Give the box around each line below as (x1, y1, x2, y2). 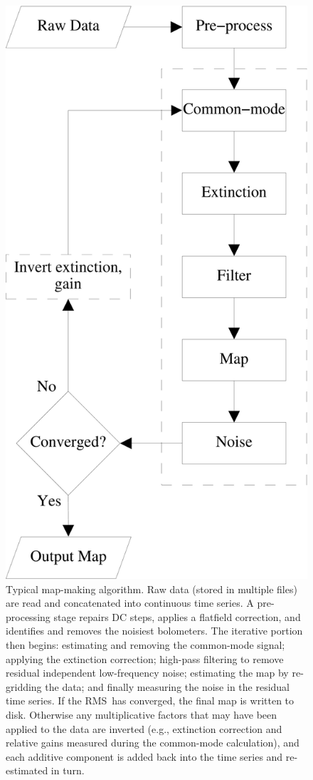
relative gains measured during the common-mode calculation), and (6, 735, 299, 750)
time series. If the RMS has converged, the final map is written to (6, 693, 295, 708)
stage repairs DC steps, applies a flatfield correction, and (53, 609, 301, 624)
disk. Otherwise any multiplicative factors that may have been (6, 707, 277, 722)
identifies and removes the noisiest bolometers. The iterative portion (6, 623, 303, 638)
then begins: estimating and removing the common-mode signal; (6, 637, 285, 652)
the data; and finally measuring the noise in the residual (45, 679, 290, 694)
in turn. (51, 763, 85, 778)
